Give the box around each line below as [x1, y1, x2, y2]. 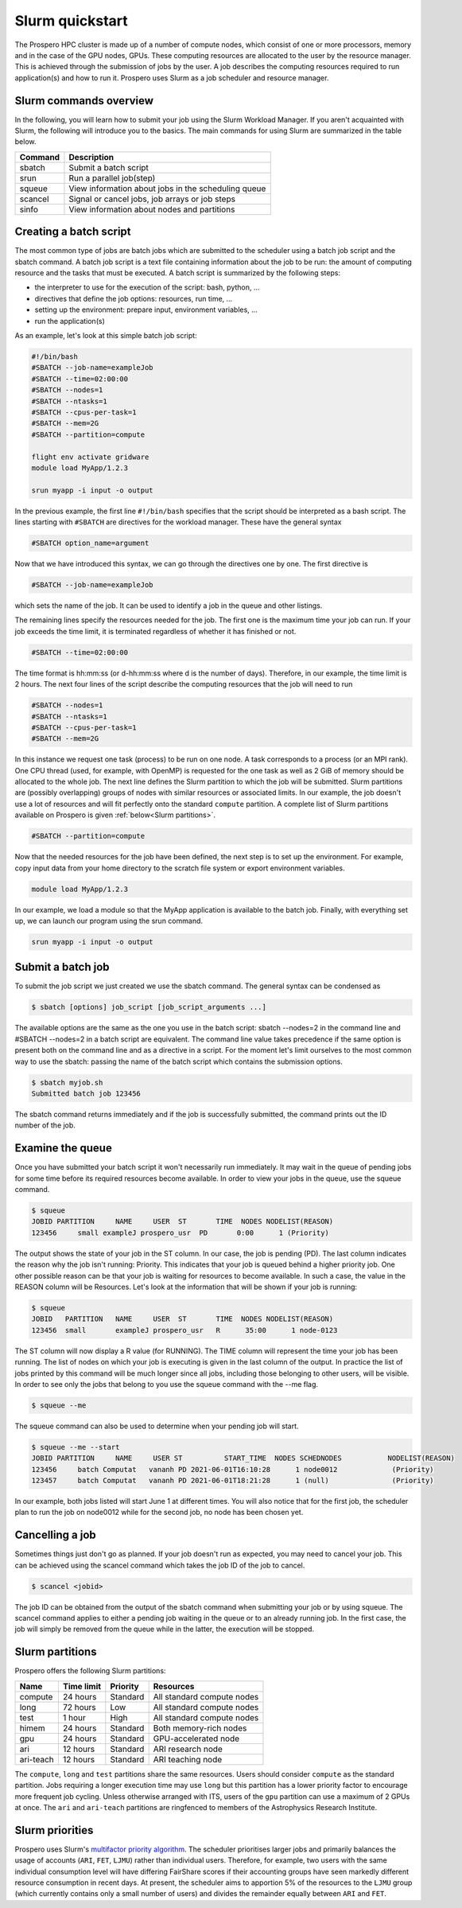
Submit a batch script [68, 162, 149, 173]
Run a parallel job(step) [68, 172, 156, 183]
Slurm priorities [14, 1823, 94, 1837]
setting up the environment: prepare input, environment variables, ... [34, 305, 258, 314]
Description [68, 151, 115, 162]
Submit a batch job [14, 960, 111, 974]
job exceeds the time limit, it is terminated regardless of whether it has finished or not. [14, 626, 297, 636]
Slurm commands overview [14, 94, 154, 107]
